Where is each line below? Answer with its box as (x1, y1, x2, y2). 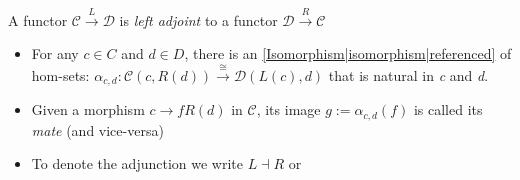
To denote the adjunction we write (31, 153, 244, 174)
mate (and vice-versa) (31, 119, 164, 140)
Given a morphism (31, 99, 145, 120)
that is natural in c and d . (328, 64, 489, 85)
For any (31, 43, 79, 64)
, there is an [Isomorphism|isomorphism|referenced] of (184, 43, 512, 64)
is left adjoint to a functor (119, 9, 278, 30)
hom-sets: (31, 64, 90, 85)
